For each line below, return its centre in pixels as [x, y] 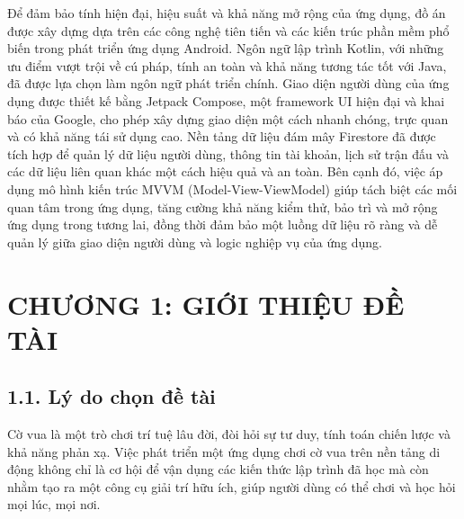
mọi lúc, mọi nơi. [54, 504]
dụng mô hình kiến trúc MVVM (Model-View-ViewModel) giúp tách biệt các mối [232, 188]
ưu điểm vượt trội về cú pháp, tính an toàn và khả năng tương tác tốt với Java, [227, 65]
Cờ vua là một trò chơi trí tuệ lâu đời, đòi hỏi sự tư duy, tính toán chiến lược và [229, 434]
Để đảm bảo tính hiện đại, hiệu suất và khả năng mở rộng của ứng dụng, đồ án [227, 13]
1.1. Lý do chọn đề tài [112, 396]
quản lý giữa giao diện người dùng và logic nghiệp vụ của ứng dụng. [195, 242]
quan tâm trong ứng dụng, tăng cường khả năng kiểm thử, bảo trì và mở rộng [223, 206]
